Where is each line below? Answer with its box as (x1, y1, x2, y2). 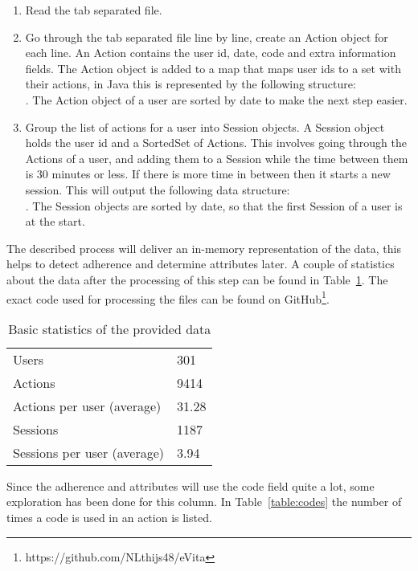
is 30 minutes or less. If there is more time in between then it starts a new (25, 165, 391, 182)
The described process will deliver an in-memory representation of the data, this (6, 239, 401, 256)
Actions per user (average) (13, 396, 162, 415)
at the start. (25, 213, 85, 230)
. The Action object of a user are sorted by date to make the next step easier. (25, 91, 408, 108)
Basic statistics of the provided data (8, 319, 211, 338)
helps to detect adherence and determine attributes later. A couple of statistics (6, 255, 395, 272)
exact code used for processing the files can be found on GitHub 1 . (6, 288, 330, 307)
